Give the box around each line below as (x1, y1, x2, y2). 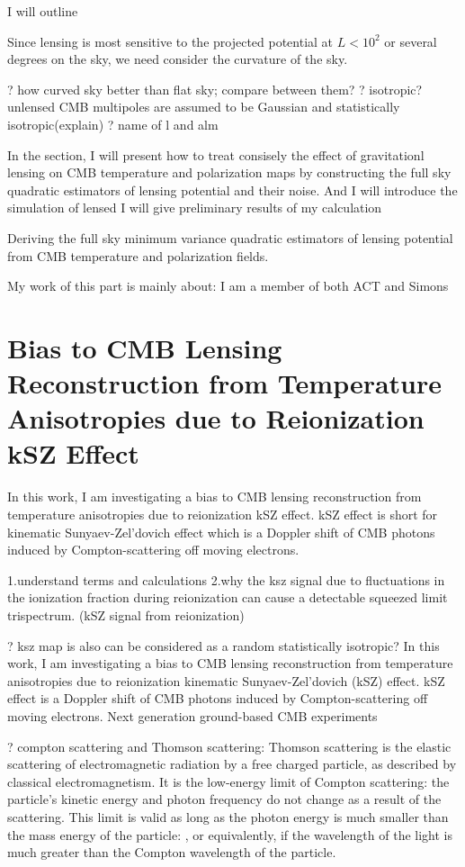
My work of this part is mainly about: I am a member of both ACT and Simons (7, 276, 449, 295)
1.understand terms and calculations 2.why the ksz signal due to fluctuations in (7, 570, 445, 589)
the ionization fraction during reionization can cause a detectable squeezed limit (7, 588, 448, 607)
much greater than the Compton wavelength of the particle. (7, 843, 336, 862)
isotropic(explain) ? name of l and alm (7, 114, 219, 133)
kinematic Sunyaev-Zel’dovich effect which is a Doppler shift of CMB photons (7, 522, 435, 541)
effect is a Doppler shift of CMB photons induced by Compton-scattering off (7, 689, 428, 708)
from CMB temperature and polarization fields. (7, 246, 269, 265)
